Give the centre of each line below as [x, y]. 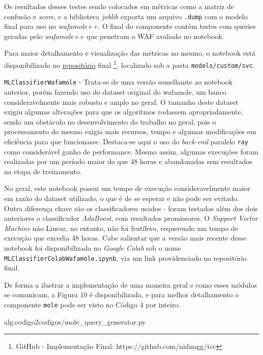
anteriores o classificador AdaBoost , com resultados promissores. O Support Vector [131, 218]
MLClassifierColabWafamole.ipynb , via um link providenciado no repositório [125, 258]
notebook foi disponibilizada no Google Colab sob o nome [93, 247]
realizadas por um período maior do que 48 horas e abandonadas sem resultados [128, 161]
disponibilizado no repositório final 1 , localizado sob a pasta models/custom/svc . [129, 64]
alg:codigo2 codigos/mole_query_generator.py [75, 321]
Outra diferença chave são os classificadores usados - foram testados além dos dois [131, 208]
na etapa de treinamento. [43, 171]
